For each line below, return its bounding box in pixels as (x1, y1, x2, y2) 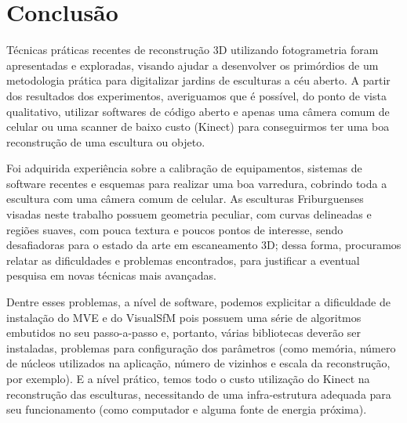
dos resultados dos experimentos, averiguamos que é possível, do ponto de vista (6, 87, 387, 103)
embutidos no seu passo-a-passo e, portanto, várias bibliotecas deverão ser (6, 324, 361, 341)
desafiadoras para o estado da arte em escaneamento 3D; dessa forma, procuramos (6, 237, 402, 253)
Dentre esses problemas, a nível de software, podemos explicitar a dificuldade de (6, 294, 391, 310)
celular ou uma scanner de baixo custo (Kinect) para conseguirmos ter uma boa (6, 118, 390, 135)
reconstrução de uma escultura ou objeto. (6, 133, 205, 150)
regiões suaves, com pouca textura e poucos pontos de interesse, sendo (6, 221, 343, 237)
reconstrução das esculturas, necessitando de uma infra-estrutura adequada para (6, 385, 391, 402)
